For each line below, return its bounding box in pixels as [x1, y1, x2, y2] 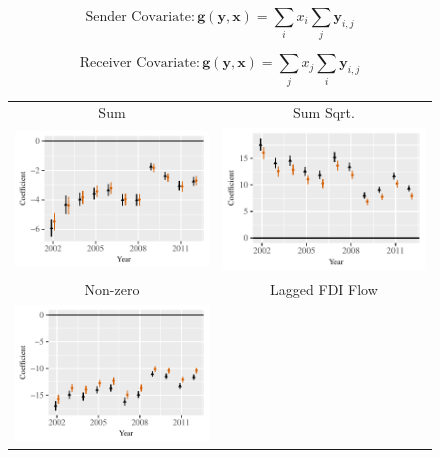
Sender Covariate [85, 10, 191, 24]
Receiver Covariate [79, 56, 196, 71]
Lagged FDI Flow [270, 278, 378, 299]
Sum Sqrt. [293, 102, 355, 123]
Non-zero [84, 278, 140, 299]
